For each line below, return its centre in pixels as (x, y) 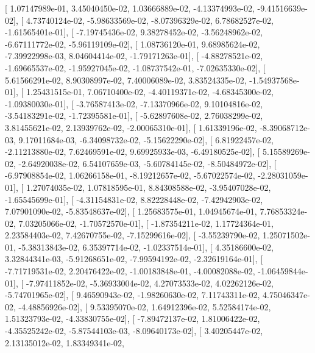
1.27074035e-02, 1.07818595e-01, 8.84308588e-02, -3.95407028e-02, (148, 187)
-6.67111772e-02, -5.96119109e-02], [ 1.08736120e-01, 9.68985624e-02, (133, 44)
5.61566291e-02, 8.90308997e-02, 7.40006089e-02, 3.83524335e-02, (126, 80)
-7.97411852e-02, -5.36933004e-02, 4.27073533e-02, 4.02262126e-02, (150, 283)
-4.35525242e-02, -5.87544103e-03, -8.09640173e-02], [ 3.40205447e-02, (134, 331)
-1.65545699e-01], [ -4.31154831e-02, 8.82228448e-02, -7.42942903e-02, (134, 199)
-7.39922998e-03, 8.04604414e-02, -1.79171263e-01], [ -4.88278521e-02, (134, 56)
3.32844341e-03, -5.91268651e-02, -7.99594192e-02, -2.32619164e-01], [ (134, 259)
